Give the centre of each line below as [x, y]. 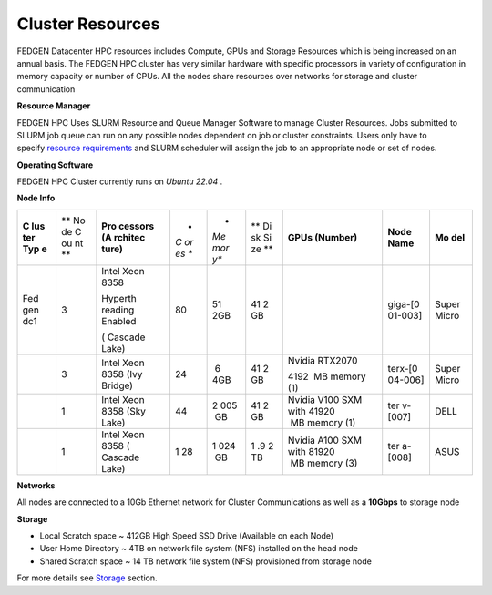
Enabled [119, 321]
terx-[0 [403, 368]
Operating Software [55, 165]
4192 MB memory [327, 376]
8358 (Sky [123, 411]
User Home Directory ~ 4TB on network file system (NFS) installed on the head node [199, 549]
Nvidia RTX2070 [323, 360]
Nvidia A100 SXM [324, 440]
